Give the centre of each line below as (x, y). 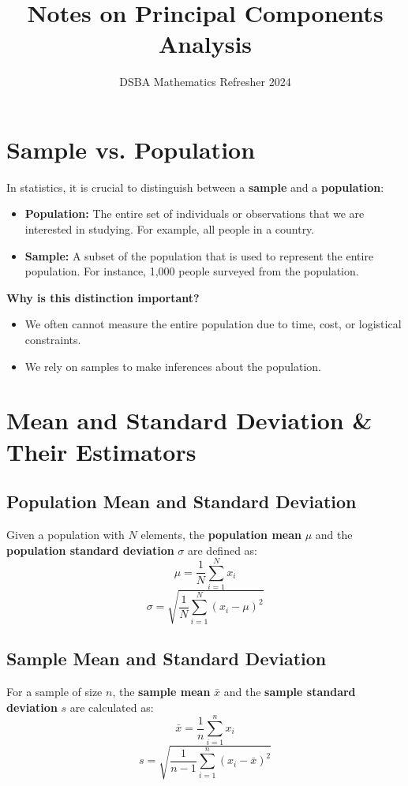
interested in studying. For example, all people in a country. (170, 229)
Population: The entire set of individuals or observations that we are (195, 213)
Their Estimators (101, 451)
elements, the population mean (221, 534)
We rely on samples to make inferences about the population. (173, 366)
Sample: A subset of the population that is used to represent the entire (199, 255)
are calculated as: (112, 707)
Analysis (205, 44)
